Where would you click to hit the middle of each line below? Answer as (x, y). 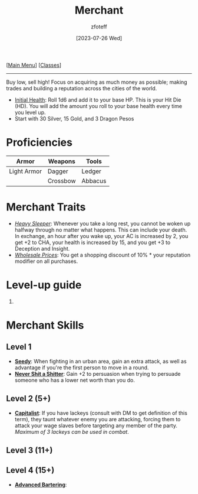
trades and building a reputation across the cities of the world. (82, 88)
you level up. (30, 112)
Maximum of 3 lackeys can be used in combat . (72, 431)
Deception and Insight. (42, 248)
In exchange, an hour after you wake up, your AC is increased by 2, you (101, 236)
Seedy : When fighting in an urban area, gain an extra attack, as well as (100, 361)
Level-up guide (44, 285)
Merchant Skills (45, 325)
